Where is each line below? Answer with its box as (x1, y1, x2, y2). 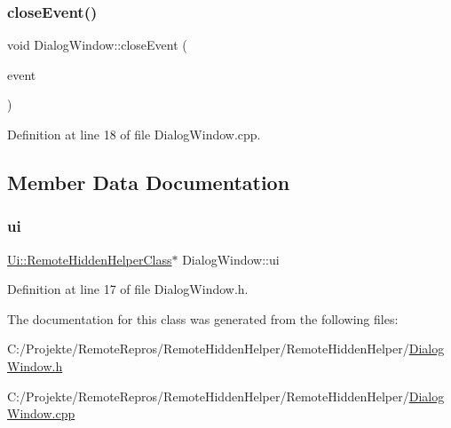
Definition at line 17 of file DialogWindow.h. (7, 280, 249, 298)
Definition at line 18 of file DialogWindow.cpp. (7, 125, 261, 143)
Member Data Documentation (7, 168, 290, 195)
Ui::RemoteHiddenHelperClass (7, 250, 172, 268)
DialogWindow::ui (182, 250, 280, 268)
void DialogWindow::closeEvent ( (7, 36, 187, 54)
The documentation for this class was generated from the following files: (7, 309, 399, 328)
